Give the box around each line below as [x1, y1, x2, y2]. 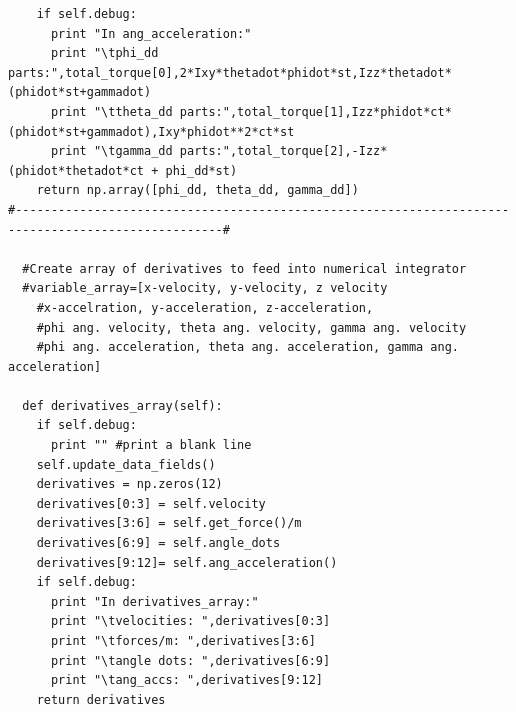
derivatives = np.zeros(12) [36, 477, 223, 492]
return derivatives [36, 692, 166, 707]
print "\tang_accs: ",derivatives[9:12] [50, 673, 323, 688]
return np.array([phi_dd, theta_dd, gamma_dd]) [36, 183, 359, 198]
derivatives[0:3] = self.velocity [36, 496, 266, 511]
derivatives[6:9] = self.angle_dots [36, 536, 281, 551]
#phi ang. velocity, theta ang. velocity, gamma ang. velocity [36, 320, 467, 335]
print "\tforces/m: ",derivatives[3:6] [50, 634, 316, 648]
